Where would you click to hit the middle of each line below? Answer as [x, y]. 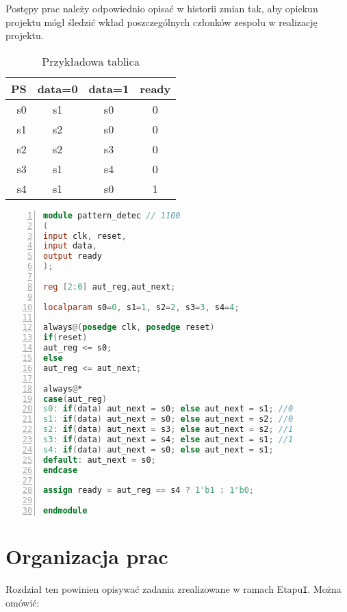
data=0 [57, 88]
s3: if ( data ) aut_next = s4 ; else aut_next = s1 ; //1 [168, 440]
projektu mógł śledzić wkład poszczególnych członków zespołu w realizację [162, 22]
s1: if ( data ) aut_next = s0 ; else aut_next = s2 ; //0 [168, 419]
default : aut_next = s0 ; [100, 460]
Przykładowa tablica [91, 61]
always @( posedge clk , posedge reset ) [129, 328]
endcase [61, 470]
